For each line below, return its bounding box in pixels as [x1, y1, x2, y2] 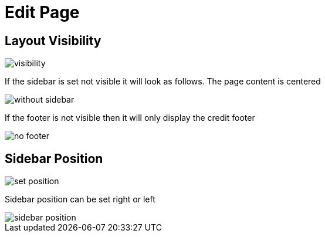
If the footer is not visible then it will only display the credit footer [5, 113, 255, 123]
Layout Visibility [5, 33, 101, 48]
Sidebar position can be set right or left [5, 194, 155, 205]
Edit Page [5, 2, 80, 22]
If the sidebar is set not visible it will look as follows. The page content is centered [5, 76, 321, 87]
